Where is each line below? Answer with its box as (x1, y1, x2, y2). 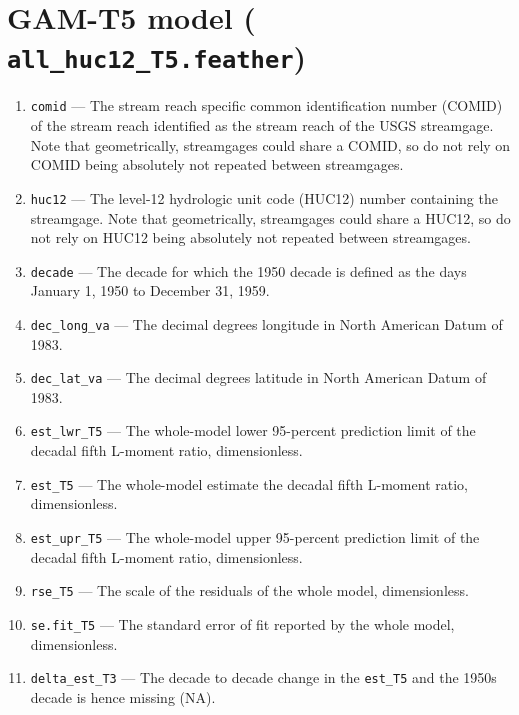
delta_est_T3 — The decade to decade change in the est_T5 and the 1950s (30, 667, 497, 688)
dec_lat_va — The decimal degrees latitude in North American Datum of (30, 367, 487, 388)
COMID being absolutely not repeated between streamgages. (30, 154, 404, 175)
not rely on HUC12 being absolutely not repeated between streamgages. (30, 227, 471, 248)
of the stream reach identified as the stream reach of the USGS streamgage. (30, 115, 494, 136)
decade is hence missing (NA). (30, 686, 216, 707)
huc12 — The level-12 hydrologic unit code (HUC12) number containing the (30, 187, 498, 208)
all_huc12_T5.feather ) (7, 36, 307, 77)
